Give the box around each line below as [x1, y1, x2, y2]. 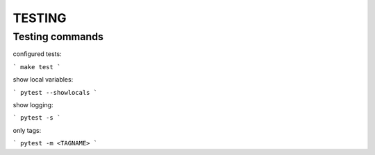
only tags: [12, 126, 42, 134]
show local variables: [12, 75, 74, 84]
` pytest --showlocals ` [12, 89, 97, 96]
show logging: [12, 100, 53, 109]
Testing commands [12, 30, 104, 43]
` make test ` [12, 63, 61, 71]
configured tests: [12, 50, 62, 58]
